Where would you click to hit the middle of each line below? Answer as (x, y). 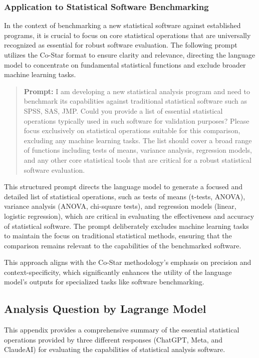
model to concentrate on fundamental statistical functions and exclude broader (125, 64)
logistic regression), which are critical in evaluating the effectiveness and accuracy (129, 216)
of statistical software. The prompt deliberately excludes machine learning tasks (126, 226)
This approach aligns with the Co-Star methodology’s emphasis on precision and (128, 262)
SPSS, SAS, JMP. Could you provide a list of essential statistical (123, 110)
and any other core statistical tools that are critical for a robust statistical (138, 159)
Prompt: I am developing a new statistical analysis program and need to (137, 91)
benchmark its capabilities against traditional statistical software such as (136, 101)
